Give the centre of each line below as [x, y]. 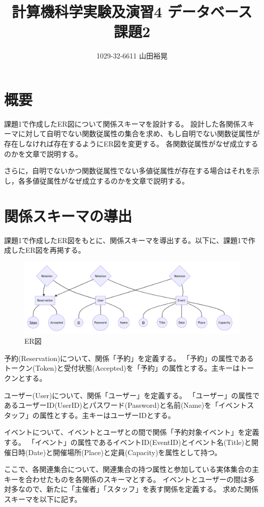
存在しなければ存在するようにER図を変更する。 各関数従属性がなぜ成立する [131, 144]
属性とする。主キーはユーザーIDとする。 [107, 415]
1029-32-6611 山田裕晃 [132, 56]
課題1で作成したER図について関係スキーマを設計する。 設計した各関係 [122, 123]
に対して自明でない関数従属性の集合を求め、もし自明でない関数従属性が [139, 133]
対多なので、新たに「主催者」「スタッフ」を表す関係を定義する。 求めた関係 [131, 489]
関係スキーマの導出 [68, 215]
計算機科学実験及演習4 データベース [132, 11]
